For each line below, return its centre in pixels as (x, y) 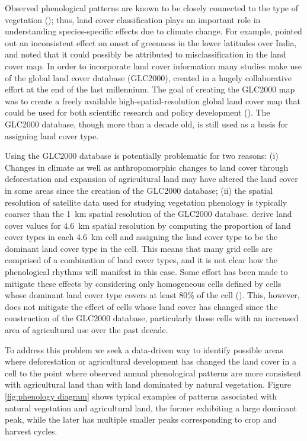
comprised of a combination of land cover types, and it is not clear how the (141, 260)
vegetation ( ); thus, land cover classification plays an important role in (133, 19)
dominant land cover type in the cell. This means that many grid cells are (139, 248)
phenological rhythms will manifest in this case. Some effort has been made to (146, 272)
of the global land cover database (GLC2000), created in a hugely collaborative (148, 77)
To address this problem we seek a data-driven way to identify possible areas (144, 349)
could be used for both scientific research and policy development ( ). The (137, 112)
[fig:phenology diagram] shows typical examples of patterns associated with (141, 396)
